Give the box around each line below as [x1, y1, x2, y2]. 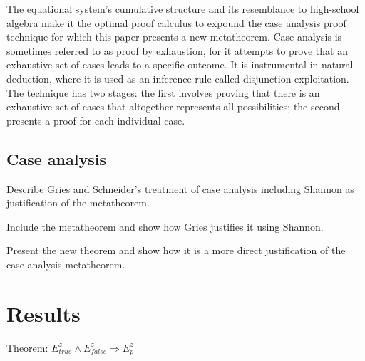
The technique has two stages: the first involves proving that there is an [6, 85, 320, 100]
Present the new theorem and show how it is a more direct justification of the [6, 243, 346, 258]
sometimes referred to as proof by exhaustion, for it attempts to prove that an [6, 43, 348, 58]
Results [6, 298, 81, 328]
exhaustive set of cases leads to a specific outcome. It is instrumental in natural [6, 57, 354, 72]
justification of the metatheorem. [6, 195, 150, 210]
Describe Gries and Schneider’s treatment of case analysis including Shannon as [6, 181, 354, 196]
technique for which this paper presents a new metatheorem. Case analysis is [6, 29, 342, 44]
